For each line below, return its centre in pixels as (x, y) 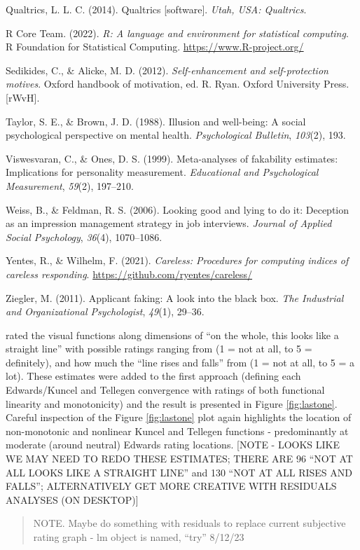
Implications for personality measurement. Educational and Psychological (162, 172)
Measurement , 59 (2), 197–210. (70, 185)
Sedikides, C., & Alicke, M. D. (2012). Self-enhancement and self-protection (167, 70)
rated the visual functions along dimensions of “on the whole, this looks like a (172, 335)
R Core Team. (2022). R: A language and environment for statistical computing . (177, 33)
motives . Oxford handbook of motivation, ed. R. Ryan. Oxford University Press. (178, 84)
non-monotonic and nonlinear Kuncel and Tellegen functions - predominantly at (177, 431)
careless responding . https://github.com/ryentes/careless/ (129, 274)
